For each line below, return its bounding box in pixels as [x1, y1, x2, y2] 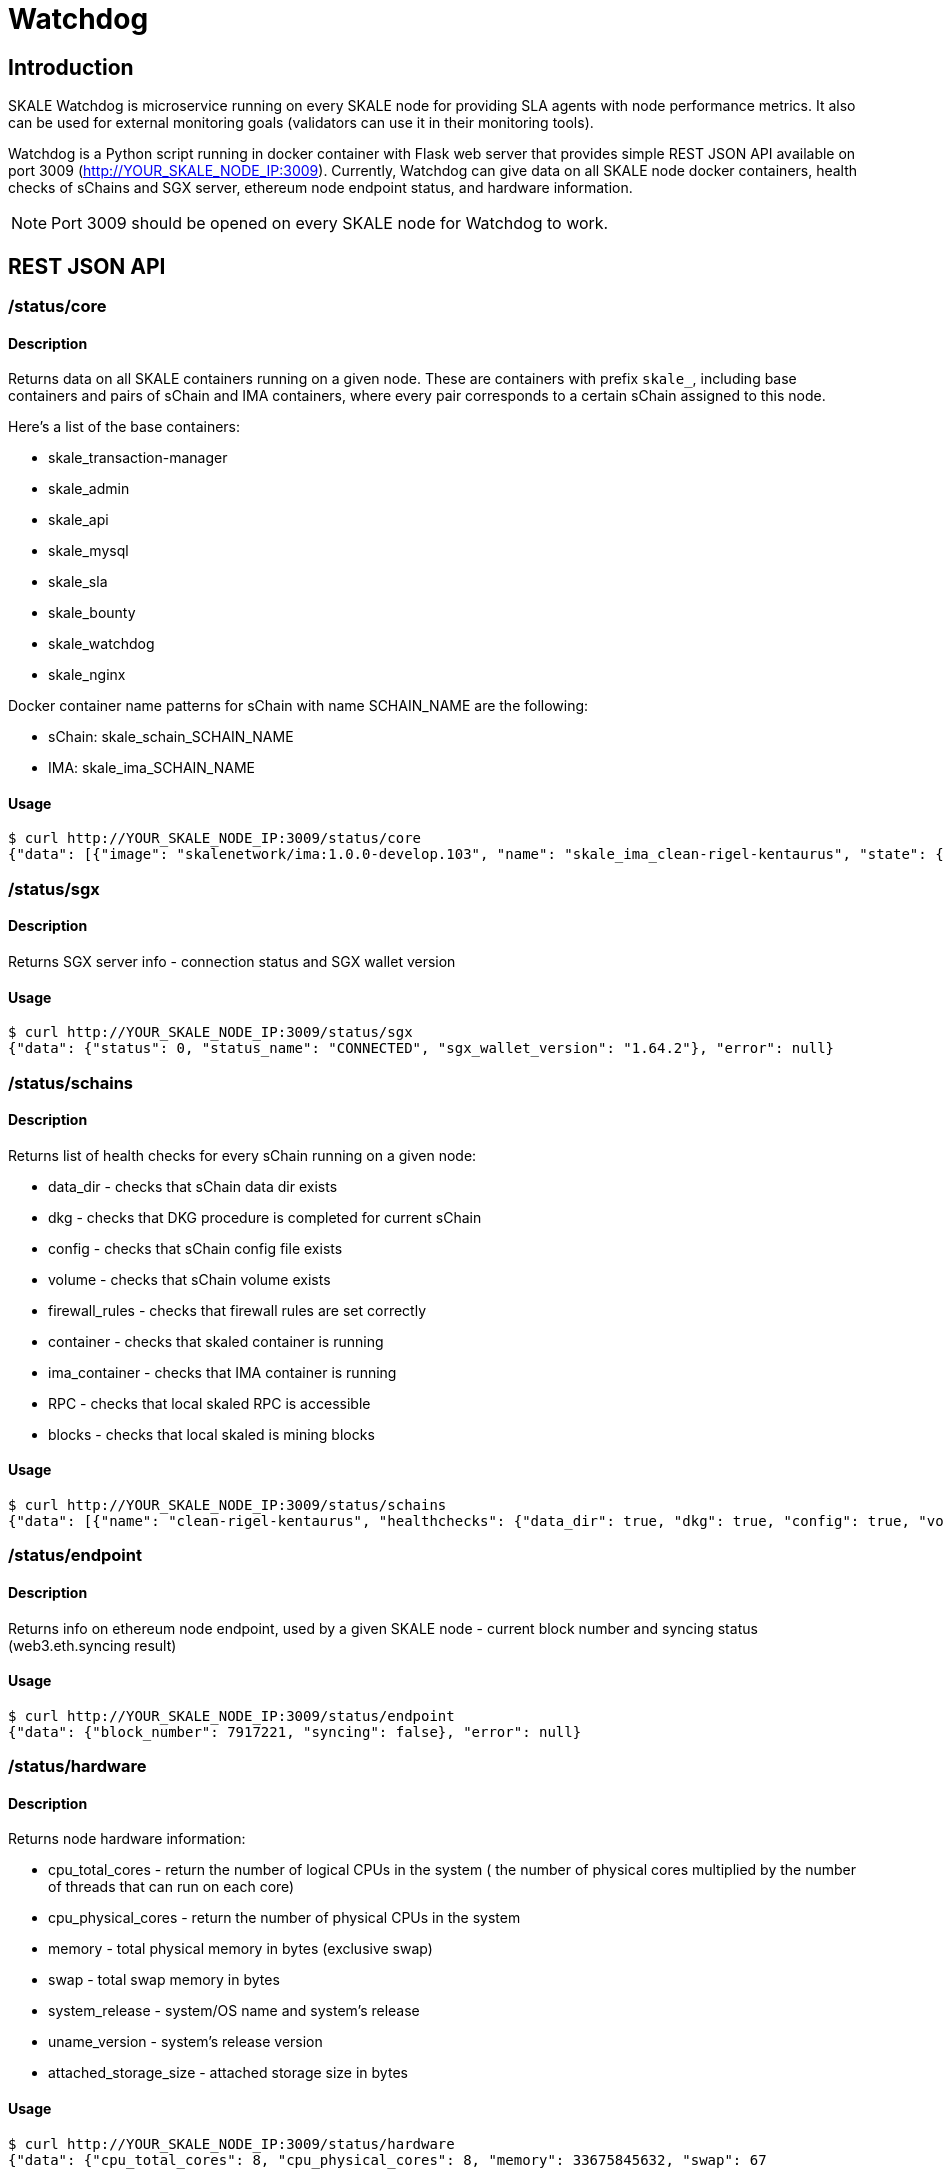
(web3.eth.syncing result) [8, 1636, 177, 1654]
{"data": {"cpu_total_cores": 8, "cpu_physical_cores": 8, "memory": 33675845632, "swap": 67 [8, 2151, 767, 2168]
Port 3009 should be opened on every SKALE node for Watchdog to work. [51, 213, 609, 234]
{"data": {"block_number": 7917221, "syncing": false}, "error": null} [8, 1723, 582, 1740]
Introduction [8, 54, 134, 80]
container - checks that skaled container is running [48, 1332, 384, 1350]
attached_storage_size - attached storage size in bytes [48, 2064, 408, 2082]
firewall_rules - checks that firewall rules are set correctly [48, 1301, 427, 1319]
